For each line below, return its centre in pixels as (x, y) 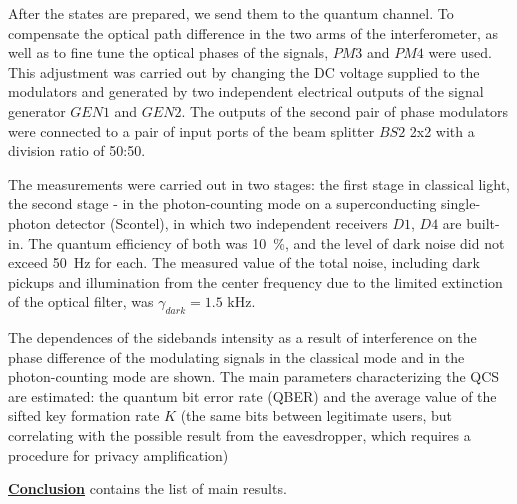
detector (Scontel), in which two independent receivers (221, 222)
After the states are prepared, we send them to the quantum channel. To (231, 13)
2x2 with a (442, 130)
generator (37, 110)
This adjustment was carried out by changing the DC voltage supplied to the (244, 71)
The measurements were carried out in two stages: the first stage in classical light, (259, 183)
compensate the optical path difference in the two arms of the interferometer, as (253, 32)
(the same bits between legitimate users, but (316, 415)
